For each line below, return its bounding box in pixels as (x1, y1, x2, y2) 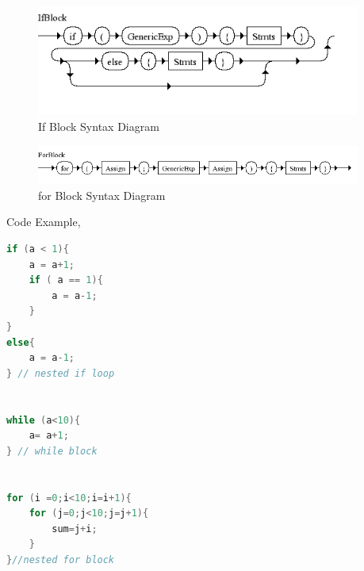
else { (6, 336, 35, 348)
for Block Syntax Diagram (38, 186, 166, 203)
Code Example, (6, 213, 81, 230)
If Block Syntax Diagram (38, 118, 159, 135)
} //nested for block (6, 554, 115, 565)
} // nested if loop (6, 367, 115, 379)
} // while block (6, 445, 98, 457)
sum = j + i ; (52, 523, 98, 535)
